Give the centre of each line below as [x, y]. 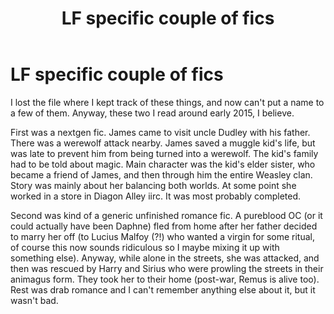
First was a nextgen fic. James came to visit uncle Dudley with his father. [160, 132]
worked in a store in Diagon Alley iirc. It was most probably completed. [156, 196]
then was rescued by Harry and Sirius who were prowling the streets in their [167, 268]
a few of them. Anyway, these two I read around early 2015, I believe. [152, 113]
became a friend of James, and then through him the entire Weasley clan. [161, 174]
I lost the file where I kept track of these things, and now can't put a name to [167, 102]
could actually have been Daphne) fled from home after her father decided [164, 226]
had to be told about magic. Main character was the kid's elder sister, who [163, 164]
